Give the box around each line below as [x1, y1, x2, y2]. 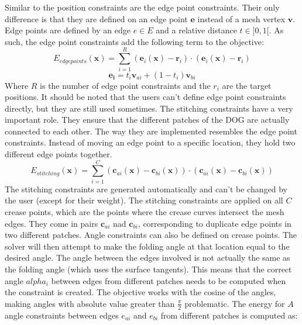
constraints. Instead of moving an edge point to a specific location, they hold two [5, 136, 296, 148]
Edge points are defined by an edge [5, 24, 131, 36]
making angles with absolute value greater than [5, 297, 175, 309]
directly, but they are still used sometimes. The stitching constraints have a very [5, 102, 293, 114]
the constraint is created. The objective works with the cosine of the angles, [5, 286, 276, 298]
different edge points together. [5, 148, 112, 160]
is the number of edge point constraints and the [40, 79, 211, 91]
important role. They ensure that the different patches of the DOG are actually [5, 113, 290, 126]
